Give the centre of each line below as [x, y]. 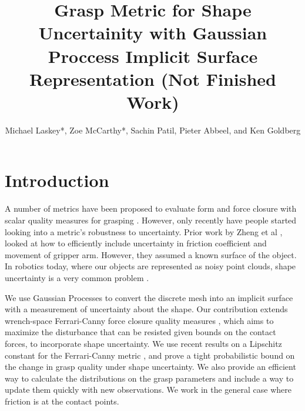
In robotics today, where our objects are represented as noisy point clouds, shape [150, 266]
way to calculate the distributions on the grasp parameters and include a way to [149, 378]
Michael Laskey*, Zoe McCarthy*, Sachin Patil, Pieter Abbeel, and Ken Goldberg [153, 130]
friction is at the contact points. [62, 401]
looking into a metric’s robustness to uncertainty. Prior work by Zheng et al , [144, 231]
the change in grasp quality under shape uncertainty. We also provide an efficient [150, 367]
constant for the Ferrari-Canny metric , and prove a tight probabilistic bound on [150, 355]
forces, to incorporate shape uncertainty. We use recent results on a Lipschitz [143, 343]
